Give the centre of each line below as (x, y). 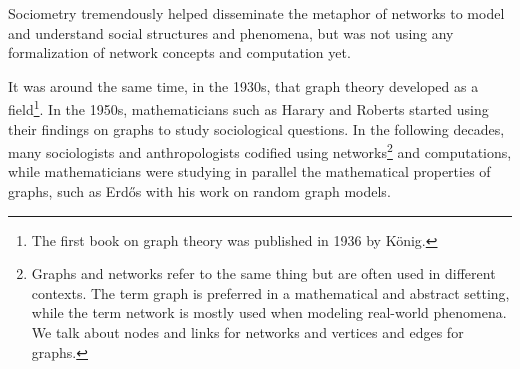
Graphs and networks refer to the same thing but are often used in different (263, 273)
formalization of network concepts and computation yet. (179, 52)
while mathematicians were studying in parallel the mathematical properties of (249, 171)
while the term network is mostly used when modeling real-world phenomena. (269, 312)
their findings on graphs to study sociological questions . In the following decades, (256, 128)
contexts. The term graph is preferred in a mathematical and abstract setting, (270, 292)
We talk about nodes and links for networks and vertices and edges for (247, 332)
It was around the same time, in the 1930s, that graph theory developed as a (243, 85)
